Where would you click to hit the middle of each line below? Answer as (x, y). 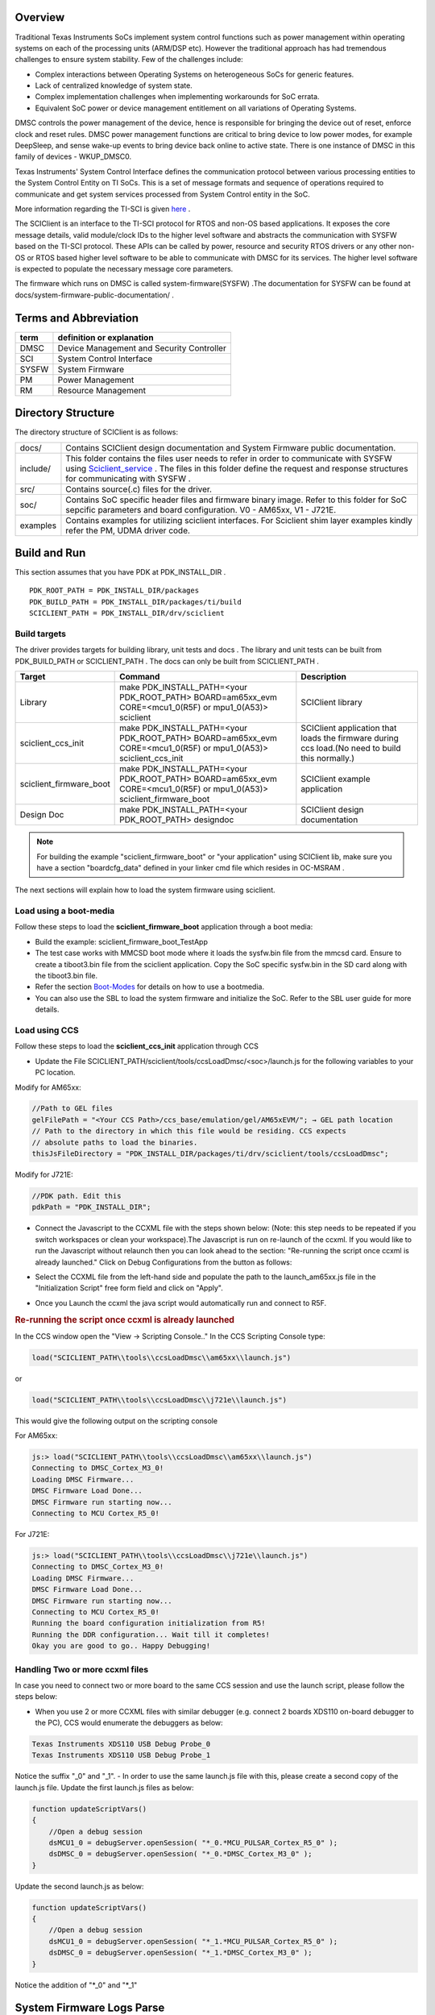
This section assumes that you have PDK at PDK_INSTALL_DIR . (120, 572)
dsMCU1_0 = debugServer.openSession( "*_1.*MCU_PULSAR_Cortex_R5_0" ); (193, 1941)
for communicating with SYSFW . (128, 478)
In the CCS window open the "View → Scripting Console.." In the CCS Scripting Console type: (170, 1336)
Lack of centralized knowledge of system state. (114, 85)
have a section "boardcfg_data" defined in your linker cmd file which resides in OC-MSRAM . (191, 867)
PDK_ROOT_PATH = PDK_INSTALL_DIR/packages (114, 591)
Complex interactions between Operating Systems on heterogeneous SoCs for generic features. (195, 74)
